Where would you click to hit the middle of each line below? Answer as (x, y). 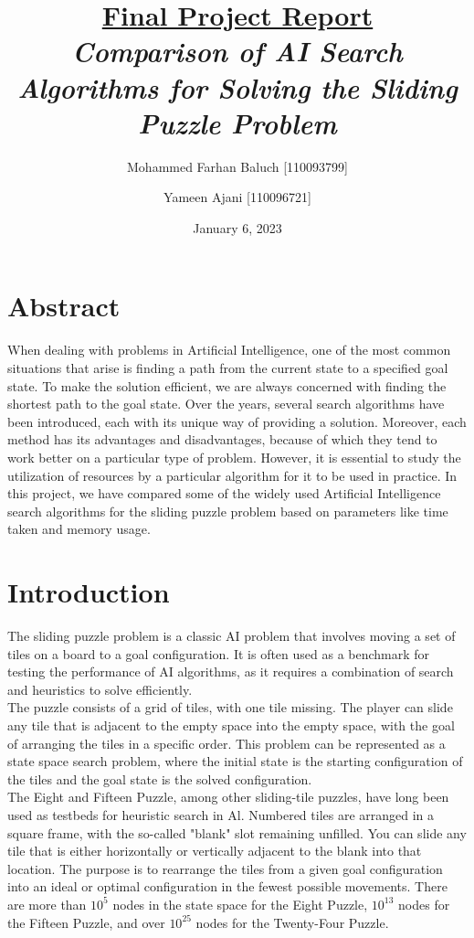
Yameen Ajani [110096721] (237, 197)
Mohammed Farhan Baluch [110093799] (237, 166)
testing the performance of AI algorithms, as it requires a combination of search (231, 672)
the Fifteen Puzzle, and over (86, 922)
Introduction (89, 592)
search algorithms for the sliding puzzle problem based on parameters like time (228, 511)
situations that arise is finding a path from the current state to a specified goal (228, 368)
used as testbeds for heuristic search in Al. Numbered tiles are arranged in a (221, 815)
